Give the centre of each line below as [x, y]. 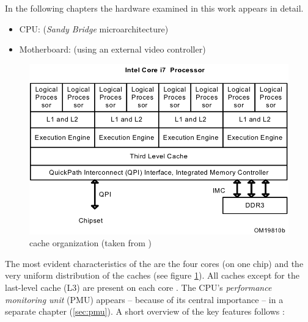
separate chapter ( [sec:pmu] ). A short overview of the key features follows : [145, 311]
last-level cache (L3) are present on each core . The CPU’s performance [138, 287]
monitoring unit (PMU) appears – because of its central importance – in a [144, 299]
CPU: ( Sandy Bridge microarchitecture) [94, 28]
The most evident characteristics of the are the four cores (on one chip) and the [154, 263]
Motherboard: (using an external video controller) [112, 49]
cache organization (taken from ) [90, 243]
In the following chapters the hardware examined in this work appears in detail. [154, 8]
